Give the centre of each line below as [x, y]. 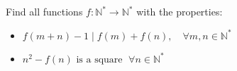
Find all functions [44, 11]
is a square [99, 59]
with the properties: [180, 11]
